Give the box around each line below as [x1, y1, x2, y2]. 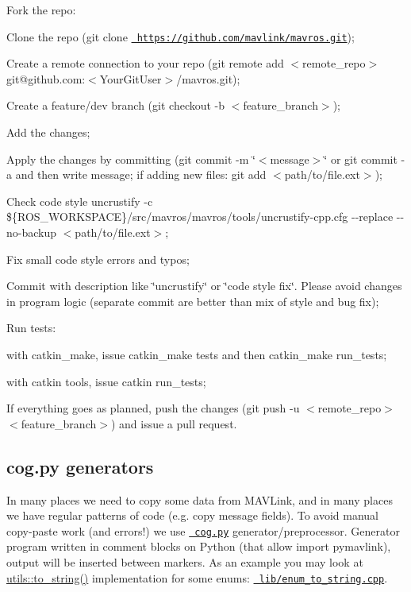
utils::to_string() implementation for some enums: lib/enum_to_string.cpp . [6, 569, 388, 586]
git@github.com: [6, 70, 86, 87]
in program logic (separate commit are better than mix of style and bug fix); [6, 292, 379, 309]
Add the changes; [6, 124, 90, 141]
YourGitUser [99, 70, 162, 87]
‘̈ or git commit [324, 150, 398, 167]
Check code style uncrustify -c [6, 192, 153, 209]
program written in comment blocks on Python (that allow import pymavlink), [6, 538, 391, 555]
